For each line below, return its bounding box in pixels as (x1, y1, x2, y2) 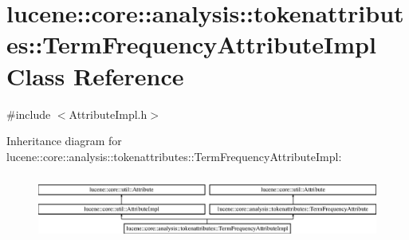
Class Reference (6, 59, 184, 92)
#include (6, 105, 51, 122)
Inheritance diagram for (6, 132, 122, 149)
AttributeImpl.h (69, 105, 147, 122)
